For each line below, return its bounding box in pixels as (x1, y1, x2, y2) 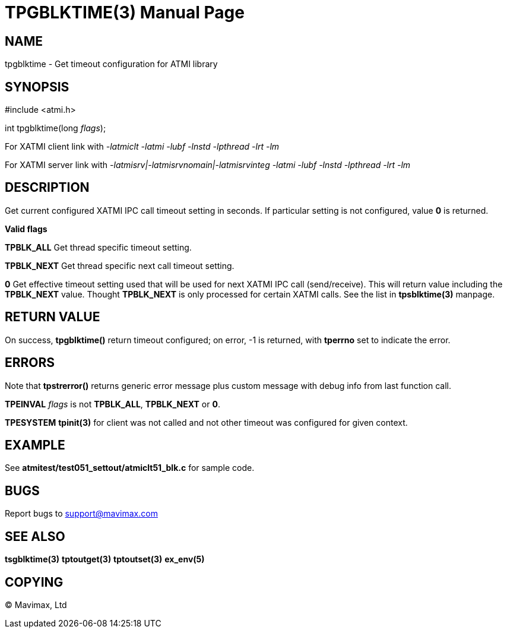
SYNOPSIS (5, 79, 69, 94)
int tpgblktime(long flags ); (5, 123, 106, 134)
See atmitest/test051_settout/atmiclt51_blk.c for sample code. (5, 463, 255, 473)
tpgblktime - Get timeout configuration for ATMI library (5, 59, 218, 69)
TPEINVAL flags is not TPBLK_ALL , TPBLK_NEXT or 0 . (5, 398, 220, 409)
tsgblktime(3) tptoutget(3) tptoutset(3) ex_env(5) (5, 554, 205, 565)
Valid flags (5, 223, 47, 234)
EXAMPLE (5, 437, 65, 452)
